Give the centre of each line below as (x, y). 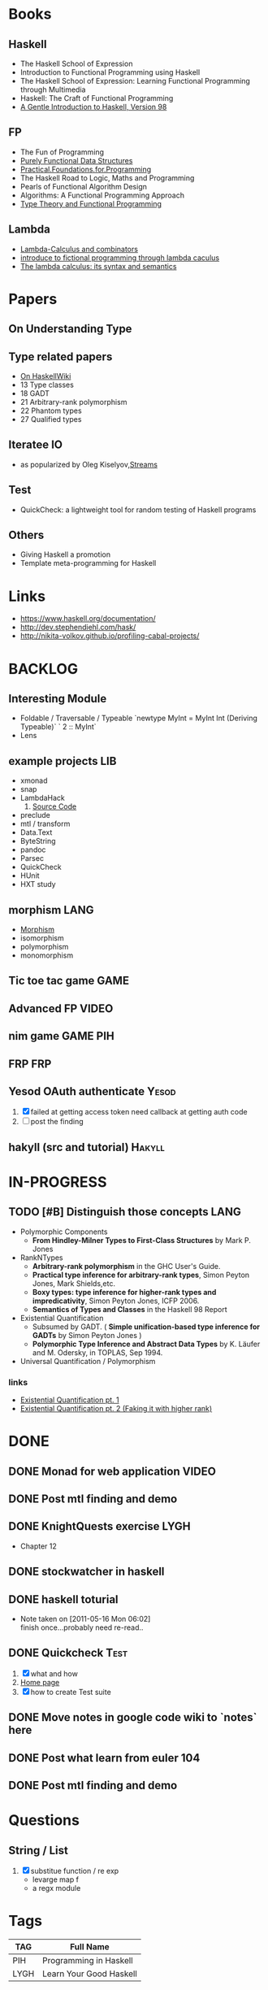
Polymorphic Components (64, 1232)
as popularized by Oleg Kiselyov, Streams (89, 464)
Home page (40, 1682)
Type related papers (61, 356)
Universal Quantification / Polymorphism (88, 1361)
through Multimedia (53, 89)
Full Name (90, 1946)
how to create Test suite (71, 1692)
